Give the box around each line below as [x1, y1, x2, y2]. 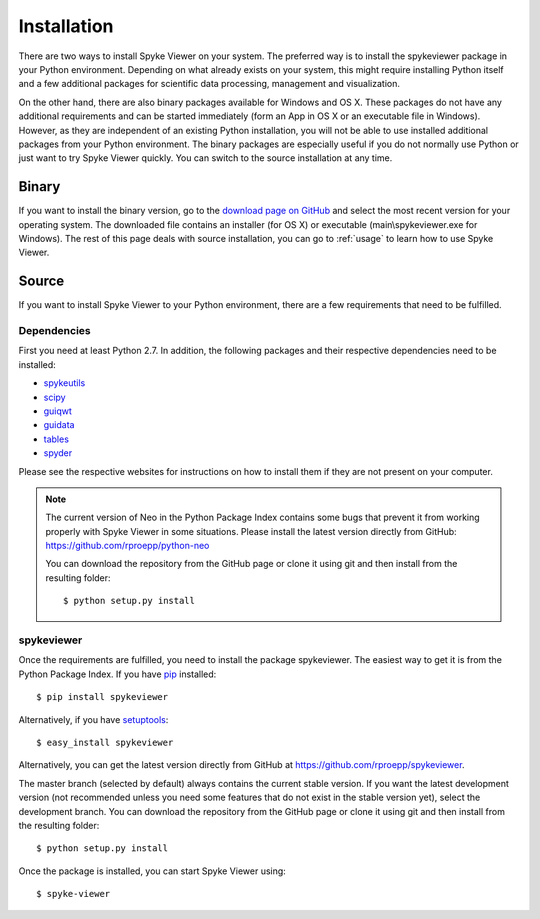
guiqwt [43, 405, 72, 417]
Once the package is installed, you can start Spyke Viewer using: [18, 865, 287, 877]
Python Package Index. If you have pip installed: [18, 668, 217, 680]
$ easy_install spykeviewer [36, 736, 174, 748]
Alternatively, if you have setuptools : [18, 713, 169, 725]
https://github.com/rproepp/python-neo [45, 540, 210, 552]
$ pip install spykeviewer [36, 691, 169, 703]
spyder [43, 447, 73, 459]
